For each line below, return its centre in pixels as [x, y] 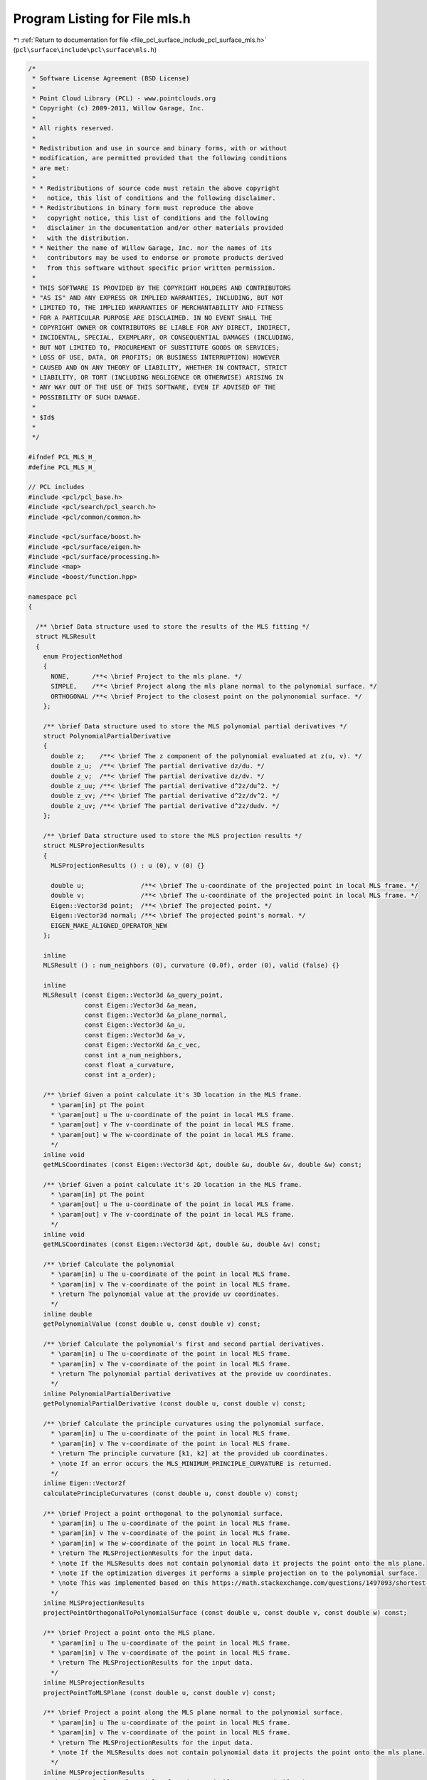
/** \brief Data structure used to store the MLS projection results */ [173, 836]
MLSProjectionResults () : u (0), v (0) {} [128, 866]
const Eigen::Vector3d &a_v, [135, 1035]
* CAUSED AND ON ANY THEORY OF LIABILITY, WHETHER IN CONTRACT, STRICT [160, 367]
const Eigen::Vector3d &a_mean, [141, 1005]
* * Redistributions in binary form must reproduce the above [143, 208]
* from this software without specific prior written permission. [154, 268]
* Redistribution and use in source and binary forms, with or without [160, 148]
